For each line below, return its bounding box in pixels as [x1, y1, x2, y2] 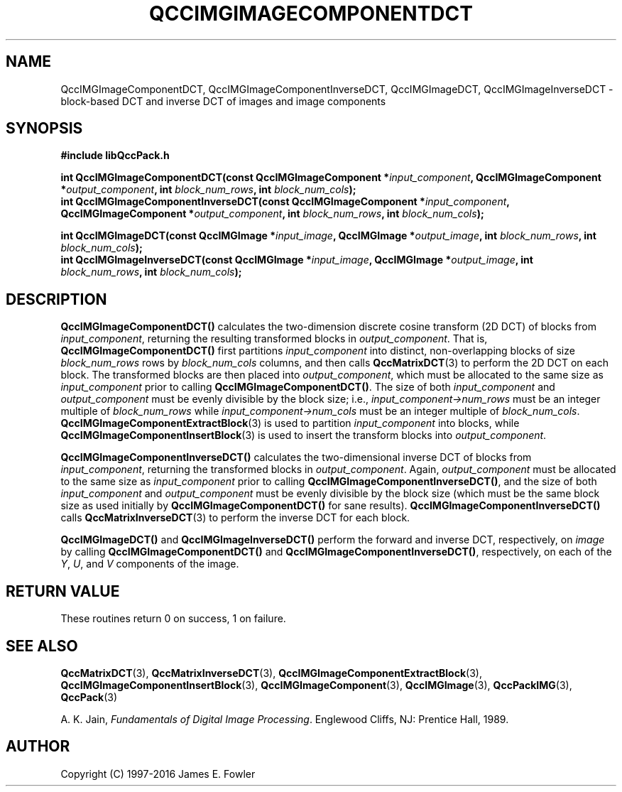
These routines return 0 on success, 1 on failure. [60, 612, 286, 625]
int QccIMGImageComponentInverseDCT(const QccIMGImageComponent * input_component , [60, 195, 510, 208]
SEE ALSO [6, 636, 78, 655]
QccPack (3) [60, 690, 117, 703]
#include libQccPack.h [60, 149, 170, 162]
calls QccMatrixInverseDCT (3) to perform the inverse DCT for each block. [60, 511, 410, 524]
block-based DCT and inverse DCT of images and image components [60, 94, 386, 107]
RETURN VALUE [6, 582, 120, 600]
